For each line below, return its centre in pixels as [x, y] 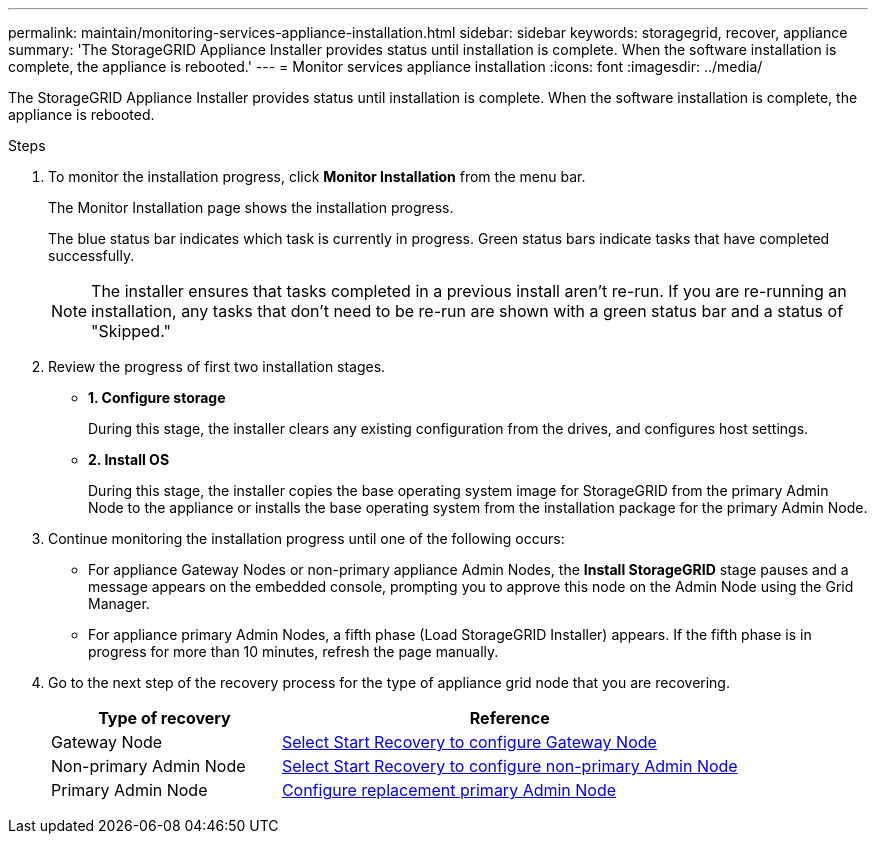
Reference [509, 718]
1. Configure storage [157, 397]
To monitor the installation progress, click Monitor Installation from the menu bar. [317, 176]
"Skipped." [131, 331]
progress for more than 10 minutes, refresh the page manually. [293, 651]
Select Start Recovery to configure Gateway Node [469, 742]
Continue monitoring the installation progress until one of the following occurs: [306, 538]
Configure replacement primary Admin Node [449, 790]
